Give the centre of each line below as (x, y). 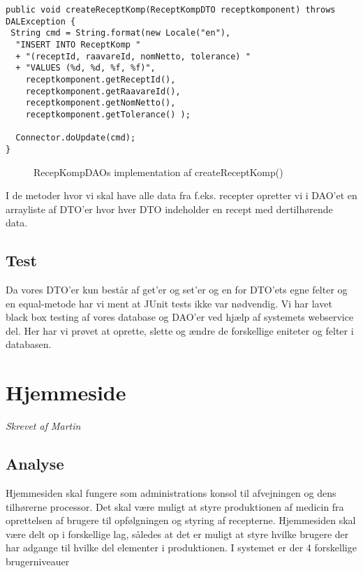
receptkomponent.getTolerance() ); (108, 114)
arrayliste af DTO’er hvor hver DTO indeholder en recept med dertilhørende (169, 209)
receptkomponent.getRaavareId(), (103, 91)
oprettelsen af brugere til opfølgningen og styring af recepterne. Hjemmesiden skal (181, 520)
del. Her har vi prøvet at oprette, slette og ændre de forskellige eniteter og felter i (180, 330)
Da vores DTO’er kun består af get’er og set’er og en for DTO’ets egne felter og (177, 290)
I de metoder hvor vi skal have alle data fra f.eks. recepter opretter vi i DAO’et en (181, 195)
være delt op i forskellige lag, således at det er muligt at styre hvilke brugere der (177, 534)
